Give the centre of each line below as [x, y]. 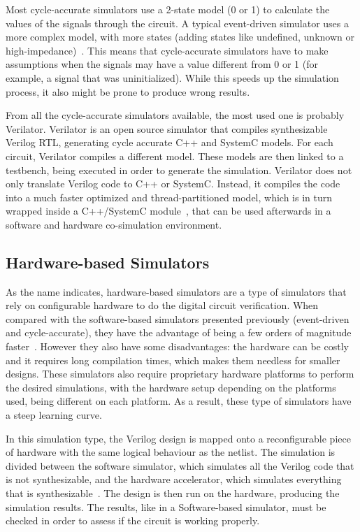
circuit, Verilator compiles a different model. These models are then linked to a [175, 156]
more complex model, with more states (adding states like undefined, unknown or [180, 37]
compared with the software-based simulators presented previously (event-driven [178, 318]
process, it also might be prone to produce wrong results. [128, 91]
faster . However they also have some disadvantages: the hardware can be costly [177, 346]
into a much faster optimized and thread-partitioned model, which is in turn [169, 197]
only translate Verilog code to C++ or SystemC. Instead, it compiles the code [173, 184]
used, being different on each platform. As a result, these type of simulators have [179, 401]
